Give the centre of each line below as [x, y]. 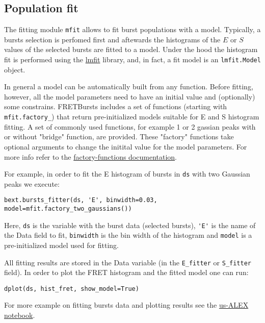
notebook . [20, 315]
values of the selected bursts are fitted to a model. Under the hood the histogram [131, 49]
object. [15, 69]
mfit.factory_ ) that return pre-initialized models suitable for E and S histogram [132, 117]
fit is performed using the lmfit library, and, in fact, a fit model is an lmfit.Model [132, 59]
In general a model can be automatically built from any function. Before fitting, [129, 86]
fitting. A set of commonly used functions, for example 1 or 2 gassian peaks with [130, 126]
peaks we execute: [32, 183]
